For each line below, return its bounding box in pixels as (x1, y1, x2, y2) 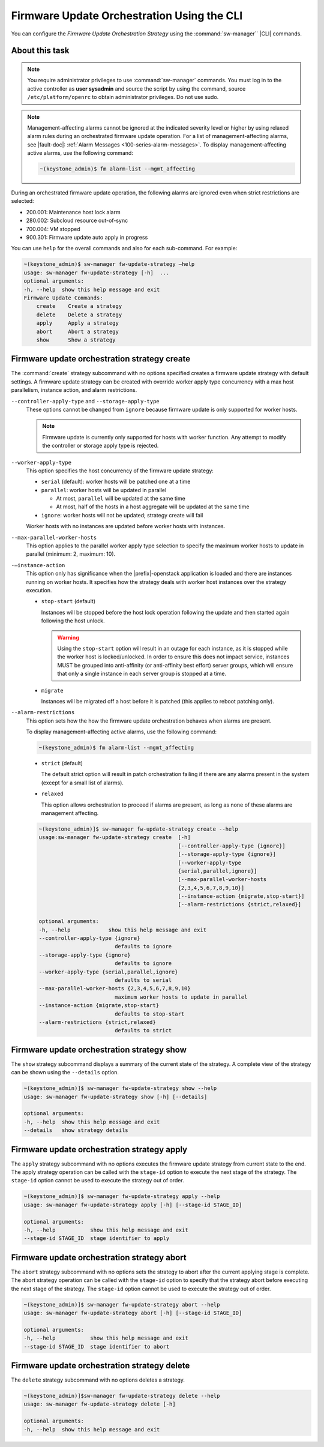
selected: (11, 197, 34, 205)
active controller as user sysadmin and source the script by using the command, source (27, 85, 246, 92)
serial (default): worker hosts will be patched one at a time (41, 478, 191, 486)
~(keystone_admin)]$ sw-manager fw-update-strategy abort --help (23, 1301, 220, 1308)
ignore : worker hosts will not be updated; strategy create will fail (41, 511, 203, 519)
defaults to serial (114, 977, 172, 984)
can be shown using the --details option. (11, 1069, 119, 1076)
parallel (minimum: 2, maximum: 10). (26, 550, 116, 558)
